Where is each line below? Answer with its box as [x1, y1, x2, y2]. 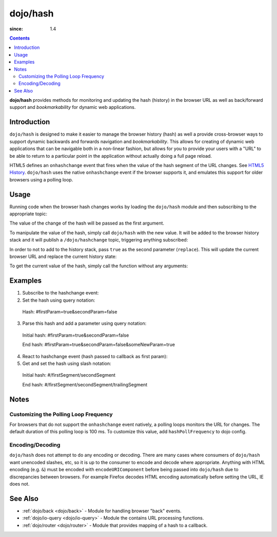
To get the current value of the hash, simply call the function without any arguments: [9, 263, 188, 269]
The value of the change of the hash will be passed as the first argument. [9, 220, 164, 226]
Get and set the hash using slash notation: [22, 360, 111, 366]
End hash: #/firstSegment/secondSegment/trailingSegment [22, 381, 148, 387]
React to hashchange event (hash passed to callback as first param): [22, 353, 168, 359]
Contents [9, 35, 30, 41]
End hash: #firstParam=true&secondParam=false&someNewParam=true [22, 342, 175, 348]
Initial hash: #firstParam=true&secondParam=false [22, 332, 129, 338]
